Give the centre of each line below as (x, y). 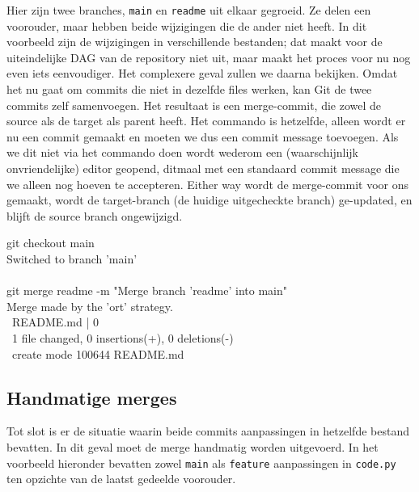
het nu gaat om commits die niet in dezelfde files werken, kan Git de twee (189, 89)
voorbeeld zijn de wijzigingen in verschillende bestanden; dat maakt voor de (195, 42)
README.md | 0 (55, 322)
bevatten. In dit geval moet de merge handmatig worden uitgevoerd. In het (193, 446)
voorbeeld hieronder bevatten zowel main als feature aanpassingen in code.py (201, 463)
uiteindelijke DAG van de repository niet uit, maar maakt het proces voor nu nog (209, 57)
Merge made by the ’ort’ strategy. (90, 306)
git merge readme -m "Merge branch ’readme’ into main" (147, 290)
